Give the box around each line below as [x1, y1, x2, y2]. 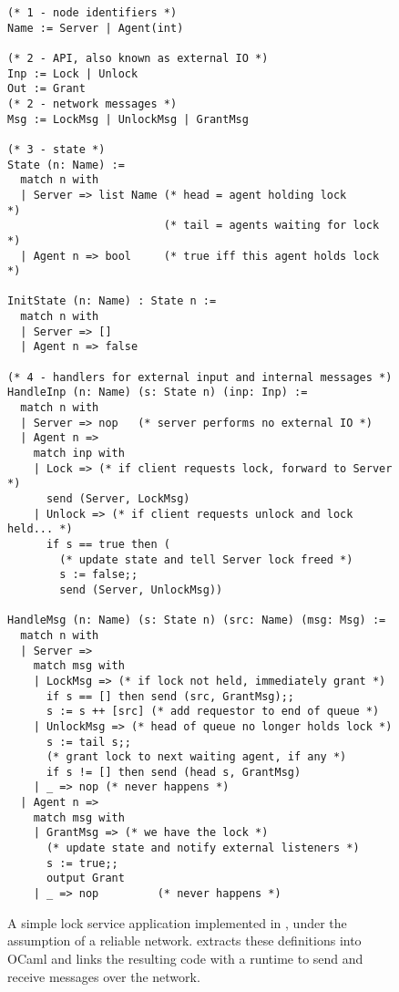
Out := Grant [7, 82, 86, 96]
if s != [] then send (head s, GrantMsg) [46, 765, 302, 779]
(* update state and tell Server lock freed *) [59, 553, 353, 566]
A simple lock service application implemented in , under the [7, 913, 347, 932]
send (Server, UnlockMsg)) [59, 583, 223, 596]
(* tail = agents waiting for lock [163, 219, 380, 232]
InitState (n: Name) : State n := [7, 294, 217, 308]
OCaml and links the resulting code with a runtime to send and [7, 948, 363, 967]
